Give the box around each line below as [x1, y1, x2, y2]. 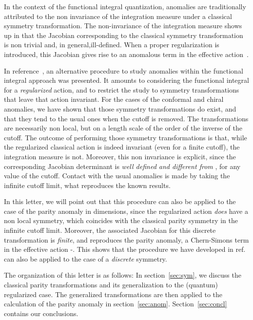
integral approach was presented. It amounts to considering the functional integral [4, 75, 249, 85]
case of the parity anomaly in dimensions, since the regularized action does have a [4, 206, 248, 216]
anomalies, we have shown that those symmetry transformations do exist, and [4, 103, 236, 113]
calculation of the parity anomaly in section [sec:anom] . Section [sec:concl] [4, 299, 227, 309]
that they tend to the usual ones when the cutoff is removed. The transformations [4, 113, 249, 123]
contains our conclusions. [4, 308, 78, 318]
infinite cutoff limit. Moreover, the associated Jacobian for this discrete [4, 225, 216, 235]
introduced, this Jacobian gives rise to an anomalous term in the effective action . [4, 49, 249, 59]
